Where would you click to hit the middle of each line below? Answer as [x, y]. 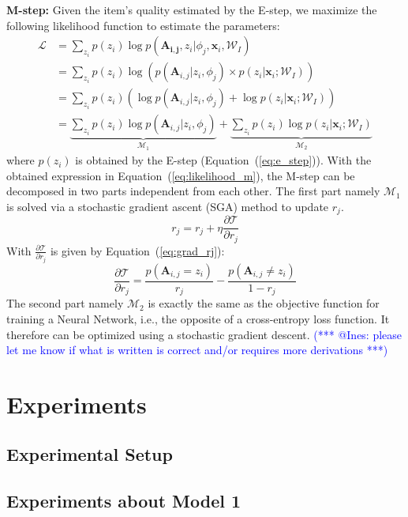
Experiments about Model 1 [124, 501]
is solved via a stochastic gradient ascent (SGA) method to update [168, 206]
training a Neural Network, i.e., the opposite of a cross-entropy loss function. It [198, 318]
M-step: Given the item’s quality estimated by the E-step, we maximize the [192, 9]
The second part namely [65, 303]
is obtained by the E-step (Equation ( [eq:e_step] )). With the [223, 160]
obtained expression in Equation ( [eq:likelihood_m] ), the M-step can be [181, 175]
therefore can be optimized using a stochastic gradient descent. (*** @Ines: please [204, 334]
